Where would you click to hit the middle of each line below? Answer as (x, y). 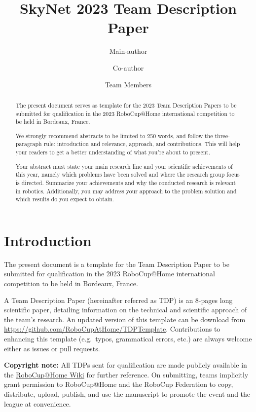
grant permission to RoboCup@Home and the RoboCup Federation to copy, (119, 384)
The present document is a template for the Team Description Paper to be (117, 264)
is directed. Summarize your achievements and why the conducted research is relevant (126, 182)
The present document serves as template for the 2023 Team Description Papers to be (126, 105)
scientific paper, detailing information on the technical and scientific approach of (126, 310)
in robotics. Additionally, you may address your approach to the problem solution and (126, 191)
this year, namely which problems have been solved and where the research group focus (128, 174)
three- (222, 135)
